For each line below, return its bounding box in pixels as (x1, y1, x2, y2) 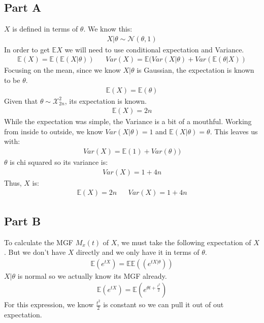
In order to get (4, 44, 50, 54)
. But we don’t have (4, 247, 66, 257)
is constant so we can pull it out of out (103, 299, 224, 310)
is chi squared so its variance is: (10, 157, 108, 167)
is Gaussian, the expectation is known (137, 65, 254, 75)
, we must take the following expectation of (117, 237, 251, 247)
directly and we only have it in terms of (76, 247, 200, 257)
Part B (4, 213, 41, 228)
